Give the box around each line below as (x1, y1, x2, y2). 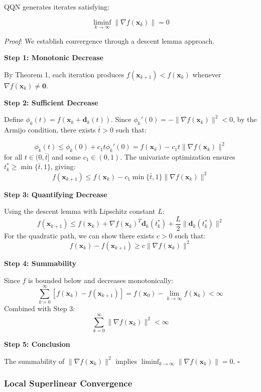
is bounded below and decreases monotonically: (28, 275, 173, 285)
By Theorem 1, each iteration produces (4, 69, 124, 79)
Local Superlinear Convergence (4, 377, 133, 389)
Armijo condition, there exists (4, 124, 96, 135)
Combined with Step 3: (4, 303, 75, 314)
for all (4, 151, 23, 162)
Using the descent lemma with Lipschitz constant (4, 206, 156, 216)
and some (52, 151, 81, 162)
